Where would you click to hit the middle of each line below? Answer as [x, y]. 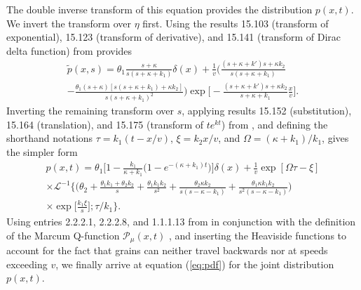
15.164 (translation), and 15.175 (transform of [105, 124]
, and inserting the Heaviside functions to [258, 235]
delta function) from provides [69, 50]
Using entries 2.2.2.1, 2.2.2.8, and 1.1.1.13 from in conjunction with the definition [181, 222]
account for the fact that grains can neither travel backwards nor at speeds [167, 250]
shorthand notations [50, 138]
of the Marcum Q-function [63, 235]
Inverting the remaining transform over [90, 111]
